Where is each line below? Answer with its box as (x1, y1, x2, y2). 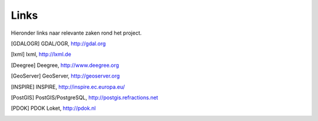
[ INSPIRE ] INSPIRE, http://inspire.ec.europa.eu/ (11, 83, 125, 90)
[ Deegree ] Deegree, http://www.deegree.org (11, 62, 120, 69)
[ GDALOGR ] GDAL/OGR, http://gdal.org (11, 40, 106, 47)
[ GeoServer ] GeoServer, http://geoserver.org (11, 72, 120, 79)
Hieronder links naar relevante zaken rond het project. (11, 29, 142, 36)
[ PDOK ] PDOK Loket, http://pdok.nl (11, 105, 96, 112)
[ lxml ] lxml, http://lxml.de (11, 51, 72, 58)
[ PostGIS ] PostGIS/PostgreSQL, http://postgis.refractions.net (11, 94, 158, 101)
